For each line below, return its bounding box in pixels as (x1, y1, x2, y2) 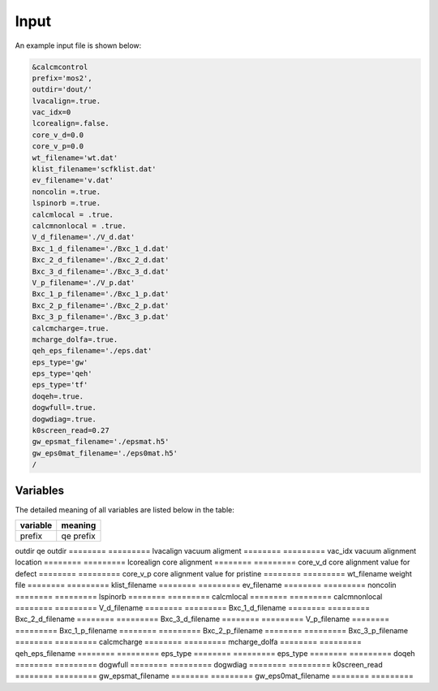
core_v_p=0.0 (32, 142, 84, 151)
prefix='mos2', (32, 73, 92, 83)
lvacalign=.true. (32, 96, 101, 106)
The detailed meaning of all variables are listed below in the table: (15, 504, 235, 515)
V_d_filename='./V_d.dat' (32, 232, 135, 242)
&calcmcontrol (32, 62, 88, 71)
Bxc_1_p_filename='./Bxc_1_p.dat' (32, 289, 170, 299)
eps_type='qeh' (32, 369, 92, 378)
